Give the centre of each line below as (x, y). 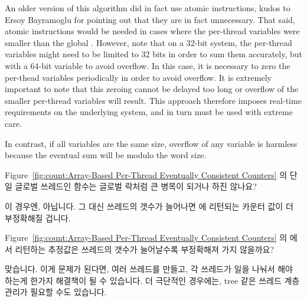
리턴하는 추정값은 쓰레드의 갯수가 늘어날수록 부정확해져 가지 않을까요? (145, 249)
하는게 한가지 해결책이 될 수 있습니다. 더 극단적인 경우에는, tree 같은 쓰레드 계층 (152, 280)
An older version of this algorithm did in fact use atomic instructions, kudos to (148, 8)
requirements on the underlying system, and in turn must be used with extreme (149, 112)
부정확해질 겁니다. (38, 217)
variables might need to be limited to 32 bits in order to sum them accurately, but (153, 54)
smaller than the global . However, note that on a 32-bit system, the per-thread (148, 42)
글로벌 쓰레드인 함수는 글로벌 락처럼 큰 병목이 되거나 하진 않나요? (136, 186)
